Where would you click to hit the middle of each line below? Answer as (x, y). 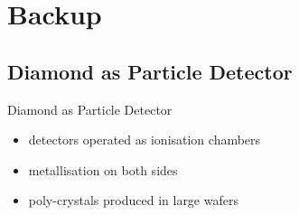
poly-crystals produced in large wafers (133, 200)
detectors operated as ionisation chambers (145, 140)
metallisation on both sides (103, 169)
